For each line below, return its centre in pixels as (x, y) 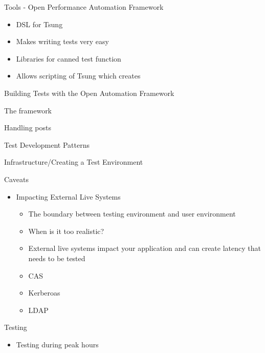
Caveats (16, 179)
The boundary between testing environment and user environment (132, 214)
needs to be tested (57, 258)
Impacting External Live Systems (68, 196)
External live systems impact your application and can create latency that (145, 248)
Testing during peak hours (57, 344)
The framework (28, 110)
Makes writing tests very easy (62, 41)
